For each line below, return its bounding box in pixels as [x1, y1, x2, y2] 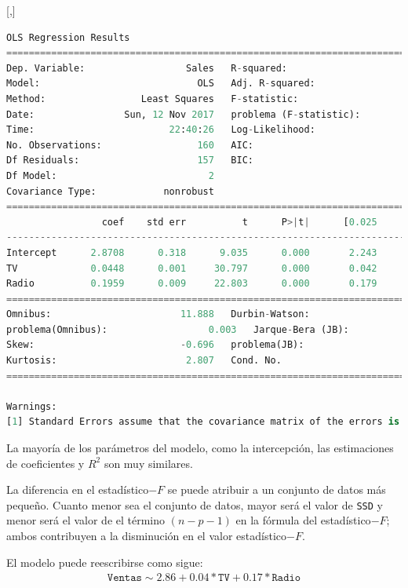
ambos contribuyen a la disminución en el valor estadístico [6, 528, 286, 544]
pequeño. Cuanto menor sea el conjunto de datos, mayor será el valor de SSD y [6, 496, 383, 513]
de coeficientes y [6, 455, 85, 471]
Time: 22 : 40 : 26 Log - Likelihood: [6, 124, 315, 136]
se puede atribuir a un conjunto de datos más [167, 481, 386, 498]
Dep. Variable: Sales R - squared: [6, 62, 287, 74]
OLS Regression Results [6, 31, 130, 43]
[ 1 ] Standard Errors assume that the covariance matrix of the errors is [6, 416, 400, 428]
